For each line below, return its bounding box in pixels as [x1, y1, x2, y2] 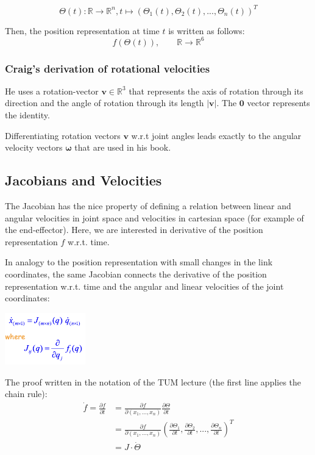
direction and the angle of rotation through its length [5, 96, 204, 109]
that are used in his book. [74, 141, 171, 154]
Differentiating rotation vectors [5, 129, 121, 142]
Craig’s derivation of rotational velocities [5, 60, 210, 76]
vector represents [247, 96, 310, 109]
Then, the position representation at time [5, 24, 160, 37]
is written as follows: [168, 24, 245, 37]
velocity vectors [5, 141, 63, 154]
